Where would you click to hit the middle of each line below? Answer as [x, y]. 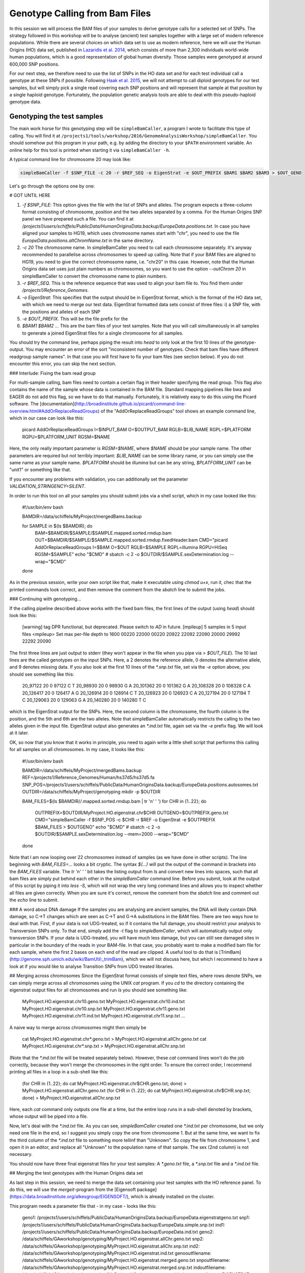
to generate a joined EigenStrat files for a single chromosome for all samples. [103, 333]
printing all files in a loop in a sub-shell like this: [59, 1072]
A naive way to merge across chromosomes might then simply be [78, 1027]
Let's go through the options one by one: [52, 186]
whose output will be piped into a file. [49, 1116]
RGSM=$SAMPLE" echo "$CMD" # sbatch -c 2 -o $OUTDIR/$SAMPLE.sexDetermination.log [132, 555]
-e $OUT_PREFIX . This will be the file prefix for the [75, 319]
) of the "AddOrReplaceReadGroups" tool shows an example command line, [177, 411]
